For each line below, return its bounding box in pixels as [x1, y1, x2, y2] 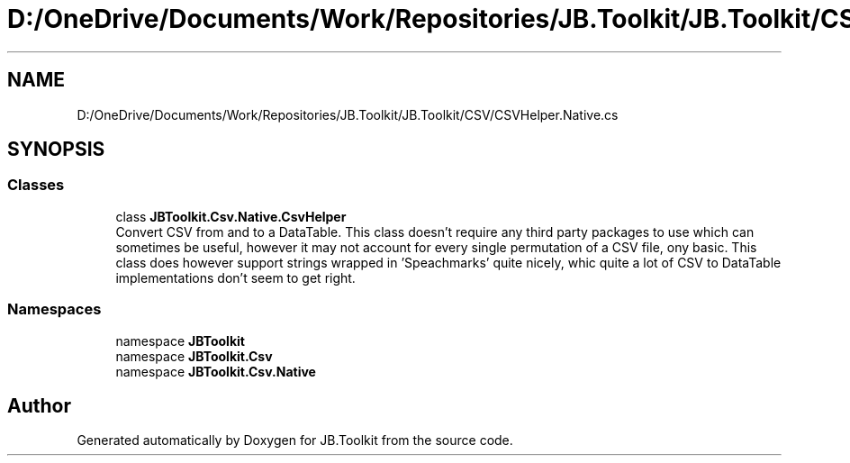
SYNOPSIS [7, 138, 105, 161]
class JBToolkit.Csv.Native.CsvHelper [115, 208, 347, 224]
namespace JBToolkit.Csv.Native [115, 363, 316, 379]
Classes [7, 176, 65, 195]
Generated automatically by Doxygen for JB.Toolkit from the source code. [77, 432, 513, 449]
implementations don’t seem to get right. [115, 269, 356, 286]
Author [7, 394, 71, 417]
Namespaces [7, 300, 102, 319]
